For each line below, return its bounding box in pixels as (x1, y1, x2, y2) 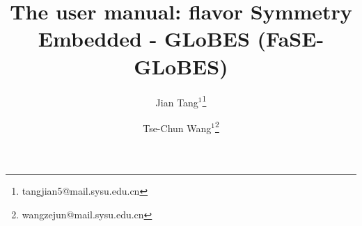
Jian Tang (155, 95, 198, 109)
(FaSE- (257, 24, 324, 53)
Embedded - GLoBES (38, 24, 250, 53)
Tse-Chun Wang (143, 120, 212, 135)
